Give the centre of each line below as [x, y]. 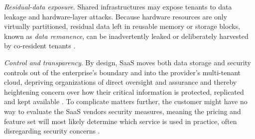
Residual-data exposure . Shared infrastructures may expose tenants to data [118, 6]
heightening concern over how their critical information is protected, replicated [124, 91]
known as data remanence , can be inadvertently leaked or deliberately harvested [126, 36]
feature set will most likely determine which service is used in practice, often [121, 121]
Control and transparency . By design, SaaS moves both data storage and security [128, 62]
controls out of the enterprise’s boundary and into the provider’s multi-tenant [123, 72]
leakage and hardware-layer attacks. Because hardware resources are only [116, 16]
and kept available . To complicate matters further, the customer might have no [126, 101]
